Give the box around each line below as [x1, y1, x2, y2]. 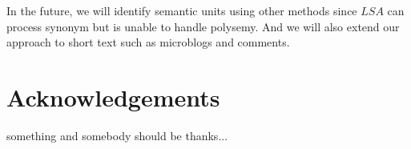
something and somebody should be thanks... [6, 127, 228, 143]
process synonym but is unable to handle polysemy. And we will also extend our [6, 18, 400, 34]
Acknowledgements [6, 80, 220, 113]
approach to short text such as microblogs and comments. [6, 34, 290, 50]
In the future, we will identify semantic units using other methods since [6, 2, 357, 18]
